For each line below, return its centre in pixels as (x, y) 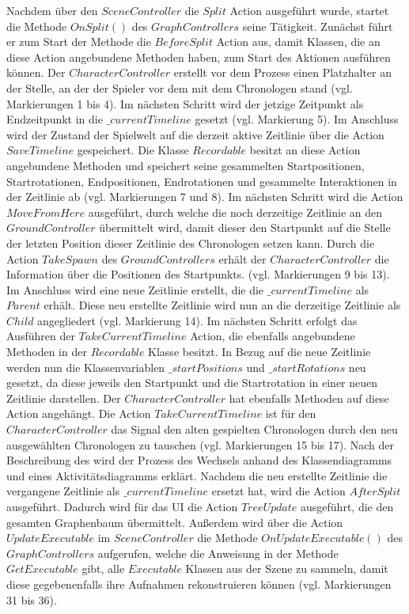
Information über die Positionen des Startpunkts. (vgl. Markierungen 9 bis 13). (198, 274)
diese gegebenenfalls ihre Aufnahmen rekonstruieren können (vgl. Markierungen (199, 584)
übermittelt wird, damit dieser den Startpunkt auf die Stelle (245, 227)
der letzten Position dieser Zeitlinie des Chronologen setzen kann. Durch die (191, 243)
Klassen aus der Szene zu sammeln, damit (287, 569)
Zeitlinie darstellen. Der (64, 398)
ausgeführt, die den (347, 506)
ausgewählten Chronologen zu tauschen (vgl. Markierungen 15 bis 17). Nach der (201, 444)
